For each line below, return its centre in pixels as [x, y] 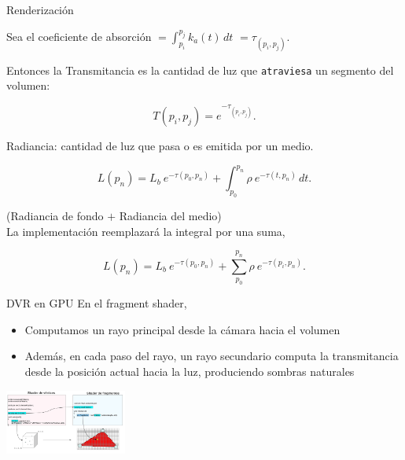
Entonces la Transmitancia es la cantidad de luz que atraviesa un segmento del [200, 70]
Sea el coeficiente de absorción [79, 36]
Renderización [40, 9]
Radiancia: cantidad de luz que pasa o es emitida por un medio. [160, 146]
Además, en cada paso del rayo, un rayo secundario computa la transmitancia [212, 356]
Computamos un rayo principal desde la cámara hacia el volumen [182, 329]
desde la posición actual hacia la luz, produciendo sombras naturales [190, 372]
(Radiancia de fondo [55, 216]
